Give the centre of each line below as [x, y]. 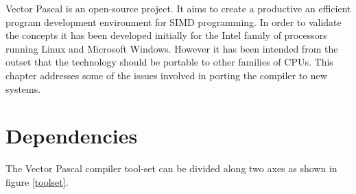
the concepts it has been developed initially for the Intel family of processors [166, 35]
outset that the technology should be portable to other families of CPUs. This [169, 62]
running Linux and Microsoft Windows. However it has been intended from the [172, 48]
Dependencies [72, 136]
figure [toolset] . [37, 181]
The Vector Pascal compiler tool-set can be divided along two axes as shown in [171, 168]
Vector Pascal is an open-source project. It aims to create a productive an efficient [178, 8]
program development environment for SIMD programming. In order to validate [174, 22]
